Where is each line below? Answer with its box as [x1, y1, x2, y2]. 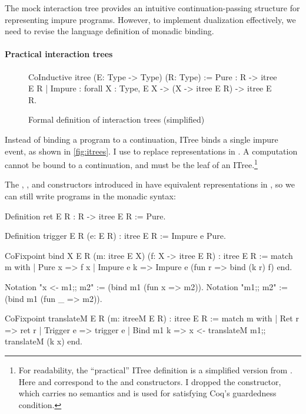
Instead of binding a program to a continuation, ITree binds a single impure [5, 133, 278, 145]
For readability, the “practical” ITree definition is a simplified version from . [18, 363, 292, 376]
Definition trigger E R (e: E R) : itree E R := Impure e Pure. [5, 229, 226, 242]
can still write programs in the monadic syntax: [5, 189, 176, 202]
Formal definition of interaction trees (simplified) [28, 113, 205, 126]
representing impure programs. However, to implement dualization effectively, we [5, 13, 296, 25]
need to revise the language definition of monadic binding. [5, 25, 214, 37]
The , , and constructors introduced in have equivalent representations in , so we [5, 178, 295, 190]
